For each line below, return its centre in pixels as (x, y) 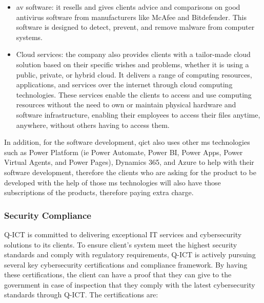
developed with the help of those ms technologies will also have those (113, 182)
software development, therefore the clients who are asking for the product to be (130, 172)
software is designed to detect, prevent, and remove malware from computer (135, 27)
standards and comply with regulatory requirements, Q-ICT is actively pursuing (130, 254)
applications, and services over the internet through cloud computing (124, 84)
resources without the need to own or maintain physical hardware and (126, 105)
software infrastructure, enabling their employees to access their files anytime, (138, 114)
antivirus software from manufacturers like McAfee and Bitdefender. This (131, 17)
